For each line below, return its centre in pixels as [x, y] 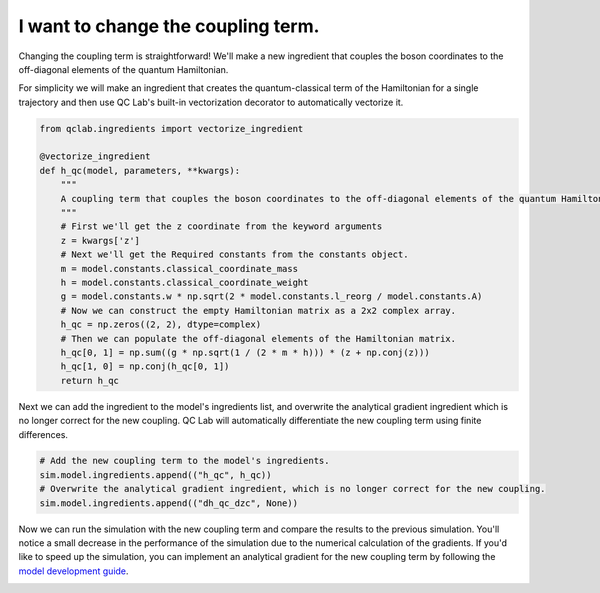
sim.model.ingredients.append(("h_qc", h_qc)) [155, 474]
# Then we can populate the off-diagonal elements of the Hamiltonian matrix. [258, 338]
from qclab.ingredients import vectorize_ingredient [171, 128]
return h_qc [90, 380]
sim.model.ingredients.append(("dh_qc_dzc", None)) [169, 503]
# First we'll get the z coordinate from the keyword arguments [221, 226]
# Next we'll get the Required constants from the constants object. [234, 254]
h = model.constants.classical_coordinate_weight [184, 282]
